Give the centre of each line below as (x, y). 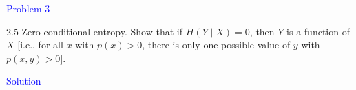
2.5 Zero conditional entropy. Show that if (95, 31)
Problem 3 (28, 8)
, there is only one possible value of (216, 45)
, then (262, 31)
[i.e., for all (40, 45)
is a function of (318, 31)
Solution (24, 81)
